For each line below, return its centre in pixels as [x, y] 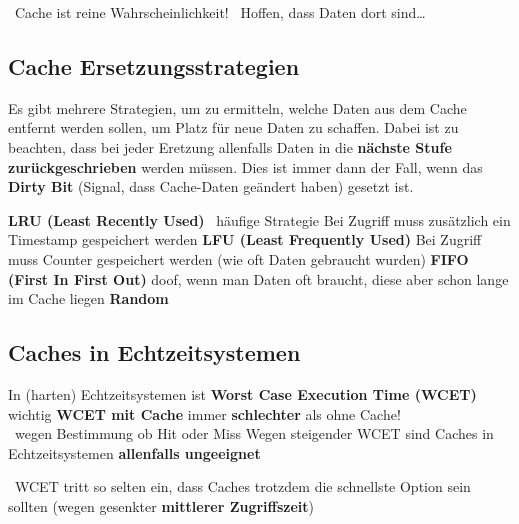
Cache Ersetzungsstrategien [154, 65]
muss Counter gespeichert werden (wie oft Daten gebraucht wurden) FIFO [238, 258]
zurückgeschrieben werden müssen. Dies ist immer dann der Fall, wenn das [245, 166]
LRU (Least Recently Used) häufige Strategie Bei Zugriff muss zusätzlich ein [259, 219]
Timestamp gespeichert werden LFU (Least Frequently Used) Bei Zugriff [245, 239]
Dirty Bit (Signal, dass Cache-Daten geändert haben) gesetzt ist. [211, 186]
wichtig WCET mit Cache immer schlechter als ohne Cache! [204, 413]
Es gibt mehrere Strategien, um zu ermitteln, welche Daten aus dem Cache [237, 107]
